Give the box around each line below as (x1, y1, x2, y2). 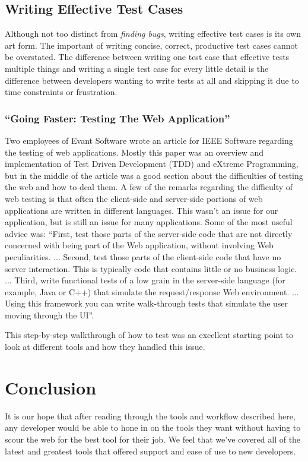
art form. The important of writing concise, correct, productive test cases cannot (5, 39, 299, 51)
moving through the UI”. (5, 308, 94, 321)
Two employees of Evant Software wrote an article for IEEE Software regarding (5, 134, 293, 146)
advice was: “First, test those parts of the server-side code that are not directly (5, 227, 293, 239)
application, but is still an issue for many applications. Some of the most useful (5, 216, 293, 228)
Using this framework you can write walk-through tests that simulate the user (5, 297, 288, 310)
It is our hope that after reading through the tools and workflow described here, (5, 409, 296, 422)
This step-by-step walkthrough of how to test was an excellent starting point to (5, 329, 294, 341)
